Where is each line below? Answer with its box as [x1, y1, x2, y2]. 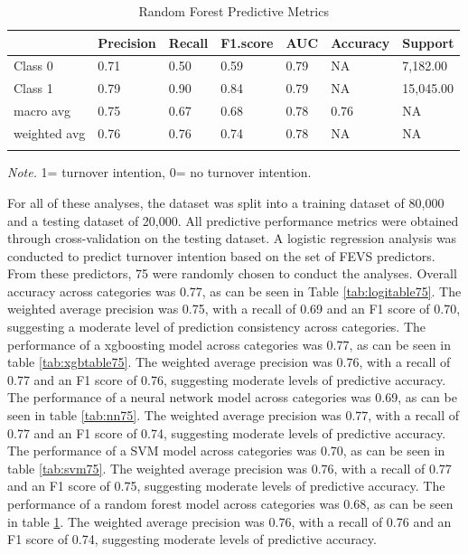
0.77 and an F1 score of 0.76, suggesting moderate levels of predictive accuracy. [7, 370, 446, 389]
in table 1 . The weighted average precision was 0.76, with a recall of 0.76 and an [7, 512, 452, 531]
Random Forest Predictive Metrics [138, 2, 329, 20]
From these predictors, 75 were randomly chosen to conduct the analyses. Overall [7, 264, 457, 283]
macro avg [14, 101, 71, 120]
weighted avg [14, 123, 86, 142]
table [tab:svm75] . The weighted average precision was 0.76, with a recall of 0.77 [7, 458, 452, 477]
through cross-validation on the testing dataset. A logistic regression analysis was [7, 229, 457, 248]
